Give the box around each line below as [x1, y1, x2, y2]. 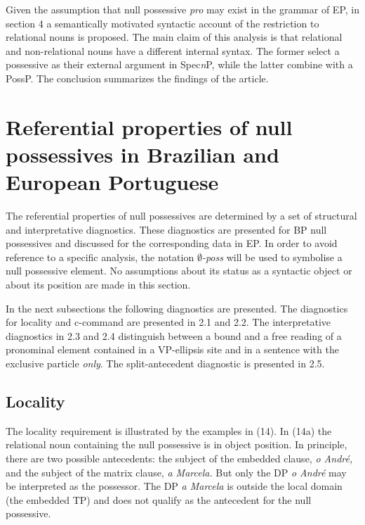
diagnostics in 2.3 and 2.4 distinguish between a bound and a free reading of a [6, 328, 342, 343]
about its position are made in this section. [6, 277, 191, 292]
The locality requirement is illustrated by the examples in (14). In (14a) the [6, 423, 332, 438]
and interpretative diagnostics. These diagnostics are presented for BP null [6, 222, 327, 236]
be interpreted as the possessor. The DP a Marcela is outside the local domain [6, 479, 343, 493]
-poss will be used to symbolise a [201, 249, 343, 264]
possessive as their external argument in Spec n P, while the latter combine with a [6, 57, 353, 72]
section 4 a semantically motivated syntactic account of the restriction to [6, 15, 319, 30]
